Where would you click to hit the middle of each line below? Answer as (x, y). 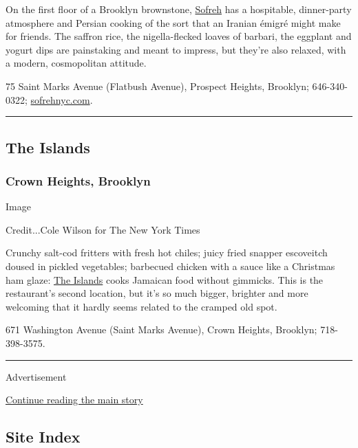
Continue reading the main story (74, 400)
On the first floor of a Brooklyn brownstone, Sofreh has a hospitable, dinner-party (179, 9)
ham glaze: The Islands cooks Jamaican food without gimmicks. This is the (165, 279)
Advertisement (36, 376)
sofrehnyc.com (60, 99)
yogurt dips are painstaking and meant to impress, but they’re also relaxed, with (176, 49)
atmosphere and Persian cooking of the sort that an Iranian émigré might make (173, 22)
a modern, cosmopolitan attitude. (76, 63)
